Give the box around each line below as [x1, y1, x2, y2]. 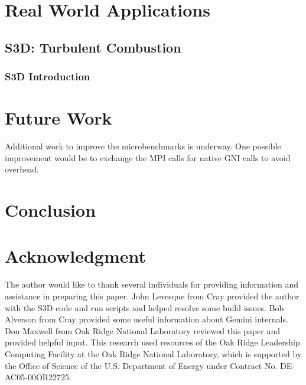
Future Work [5, 106, 112, 130]
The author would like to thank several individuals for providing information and [5, 278, 299, 291]
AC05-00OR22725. [5, 371, 71, 383]
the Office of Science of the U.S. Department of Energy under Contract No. [5, 359, 278, 371]
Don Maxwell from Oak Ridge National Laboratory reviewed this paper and [5, 324, 281, 337]
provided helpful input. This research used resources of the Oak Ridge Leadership [5, 336, 300, 348]
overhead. [5, 163, 39, 175]
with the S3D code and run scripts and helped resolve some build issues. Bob [5, 301, 284, 314]
